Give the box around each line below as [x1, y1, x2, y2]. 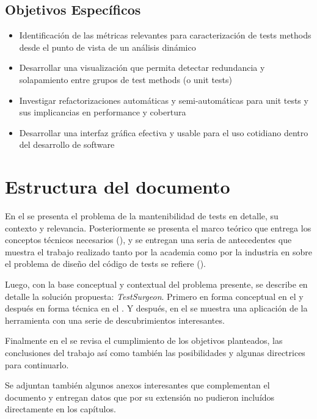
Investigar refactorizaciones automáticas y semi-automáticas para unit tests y [19, 93, 308, 106]
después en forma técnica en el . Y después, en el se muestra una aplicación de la [5, 302, 308, 315]
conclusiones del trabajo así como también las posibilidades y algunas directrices [5, 346, 305, 359]
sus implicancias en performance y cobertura [19, 106, 186, 118]
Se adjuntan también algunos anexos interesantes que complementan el [5, 379, 270, 392]
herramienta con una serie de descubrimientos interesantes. [5, 313, 225, 326]
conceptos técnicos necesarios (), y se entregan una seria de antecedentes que [5, 233, 292, 246]
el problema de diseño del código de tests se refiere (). [5, 257, 206, 270]
